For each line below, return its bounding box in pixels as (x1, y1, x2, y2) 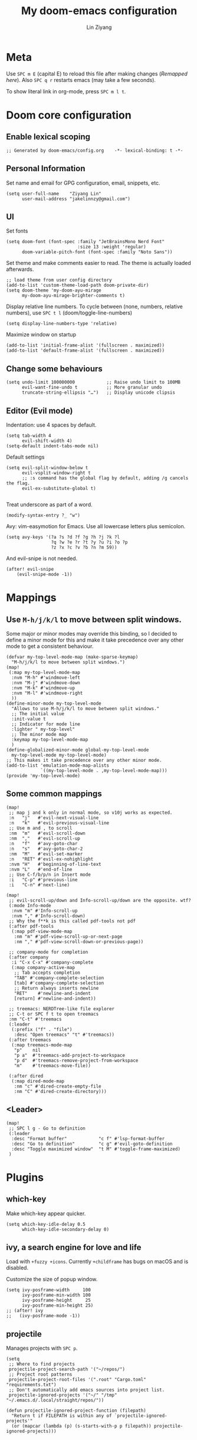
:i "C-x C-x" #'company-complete (11, 959, 94, 966)
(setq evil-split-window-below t (6, 464, 88, 470)
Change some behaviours (6, 364, 103, 374)
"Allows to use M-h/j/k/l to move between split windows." (11, 705, 160, 712)
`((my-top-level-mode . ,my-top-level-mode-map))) (40, 767, 168, 774)
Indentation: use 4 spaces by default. (6, 421, 97, 428)
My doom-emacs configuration (21, 4, 178, 18)
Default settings (6, 453, 45, 460)
